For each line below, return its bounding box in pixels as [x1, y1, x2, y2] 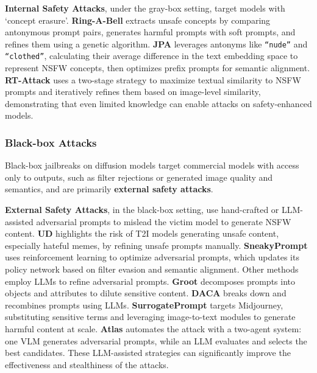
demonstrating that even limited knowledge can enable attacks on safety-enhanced [5, 97, 312, 110]
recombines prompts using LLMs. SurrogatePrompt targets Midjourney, [5, 298, 283, 311]
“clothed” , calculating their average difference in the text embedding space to [5, 49, 298, 62]
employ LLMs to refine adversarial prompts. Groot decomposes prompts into [5, 274, 295, 287]
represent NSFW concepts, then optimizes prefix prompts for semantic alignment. [5, 61, 310, 74]
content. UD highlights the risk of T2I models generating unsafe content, [5, 227, 279, 240]
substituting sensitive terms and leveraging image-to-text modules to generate [5, 310, 296, 323]
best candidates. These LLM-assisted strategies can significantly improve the [5, 346, 291, 359]
